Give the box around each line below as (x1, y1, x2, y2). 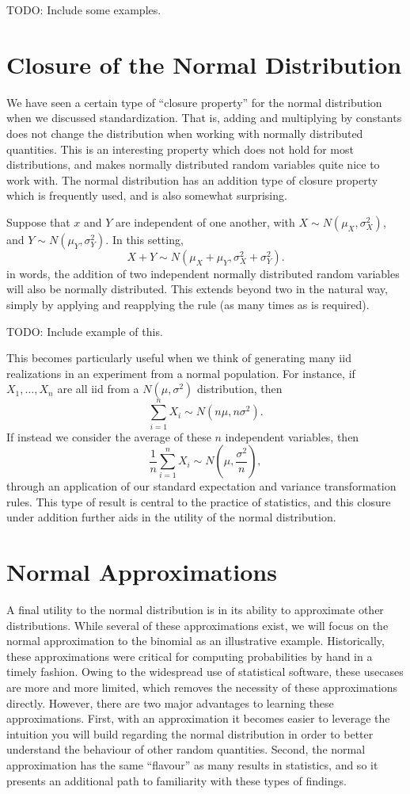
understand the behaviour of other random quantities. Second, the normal (6, 741, 366, 758)
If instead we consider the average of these (6, 428, 211, 445)
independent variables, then (225, 428, 359, 445)
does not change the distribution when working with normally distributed (6, 124, 363, 141)
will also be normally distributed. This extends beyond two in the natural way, (6, 281, 388, 297)
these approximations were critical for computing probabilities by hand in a (6, 647, 373, 664)
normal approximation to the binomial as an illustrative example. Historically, (6, 632, 385, 649)
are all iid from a (57, 380, 139, 397)
